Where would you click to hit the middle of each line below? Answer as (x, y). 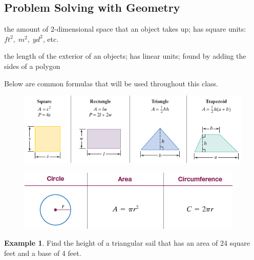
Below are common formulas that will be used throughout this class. (111, 83)
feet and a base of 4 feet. (43, 253)
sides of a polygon (32, 66)
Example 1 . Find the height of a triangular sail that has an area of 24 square (127, 243)
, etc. (51, 39)
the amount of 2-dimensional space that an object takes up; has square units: (125, 29)
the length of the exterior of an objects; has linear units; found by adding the (125, 56)
